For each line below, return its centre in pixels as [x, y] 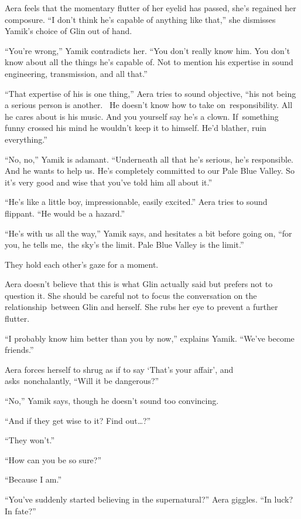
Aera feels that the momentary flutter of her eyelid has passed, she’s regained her [150, 8]
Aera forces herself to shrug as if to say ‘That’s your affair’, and [119, 369]
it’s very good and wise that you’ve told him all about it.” [109, 182]
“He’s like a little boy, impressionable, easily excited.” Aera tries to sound [136, 202]
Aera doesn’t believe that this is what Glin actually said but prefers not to [139, 284]
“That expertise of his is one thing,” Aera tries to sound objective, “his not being [150, 93]
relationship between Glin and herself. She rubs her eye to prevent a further [141, 307]
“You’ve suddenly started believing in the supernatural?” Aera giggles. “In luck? [149, 499]
